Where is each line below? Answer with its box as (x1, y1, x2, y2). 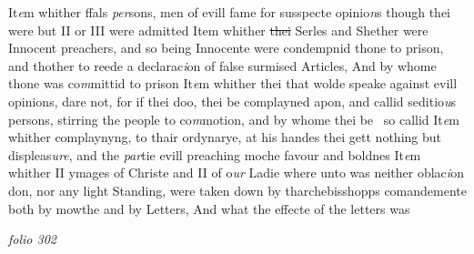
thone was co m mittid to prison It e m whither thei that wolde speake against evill (8, 74, 458, 93)
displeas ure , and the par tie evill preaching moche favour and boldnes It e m (8, 145, 421, 164)
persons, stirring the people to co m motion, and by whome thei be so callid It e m (8, 109, 459, 128)
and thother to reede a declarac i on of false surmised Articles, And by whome (8, 56, 437, 75)
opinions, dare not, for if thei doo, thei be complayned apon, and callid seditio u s (8, 91, 457, 110)
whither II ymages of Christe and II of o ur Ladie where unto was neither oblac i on (8, 163, 464, 182)
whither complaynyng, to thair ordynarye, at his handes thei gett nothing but (8, 127, 441, 147)
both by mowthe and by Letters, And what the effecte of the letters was (8, 198, 410, 218)
